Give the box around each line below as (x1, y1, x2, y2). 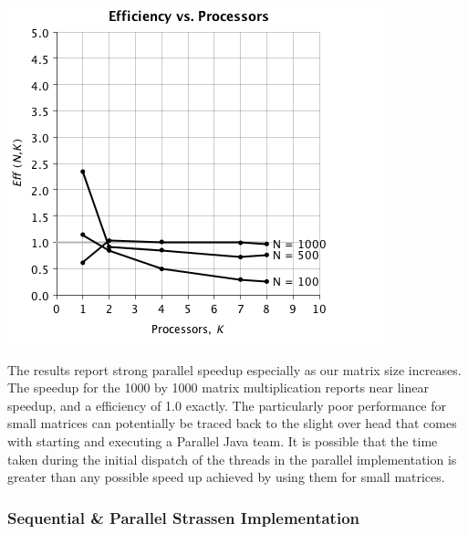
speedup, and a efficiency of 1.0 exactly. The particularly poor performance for (7, 395, 447, 414)
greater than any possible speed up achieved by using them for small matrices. (7, 467, 445, 487)
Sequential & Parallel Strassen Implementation (7, 506, 360, 529)
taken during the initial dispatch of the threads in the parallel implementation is (7, 449, 457, 468)
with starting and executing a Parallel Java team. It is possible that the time (7, 431, 438, 450)
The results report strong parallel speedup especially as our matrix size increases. (7, 360, 462, 379)
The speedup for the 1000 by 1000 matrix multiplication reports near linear (7, 378, 430, 397)
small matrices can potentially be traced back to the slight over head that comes (7, 414, 457, 433)
